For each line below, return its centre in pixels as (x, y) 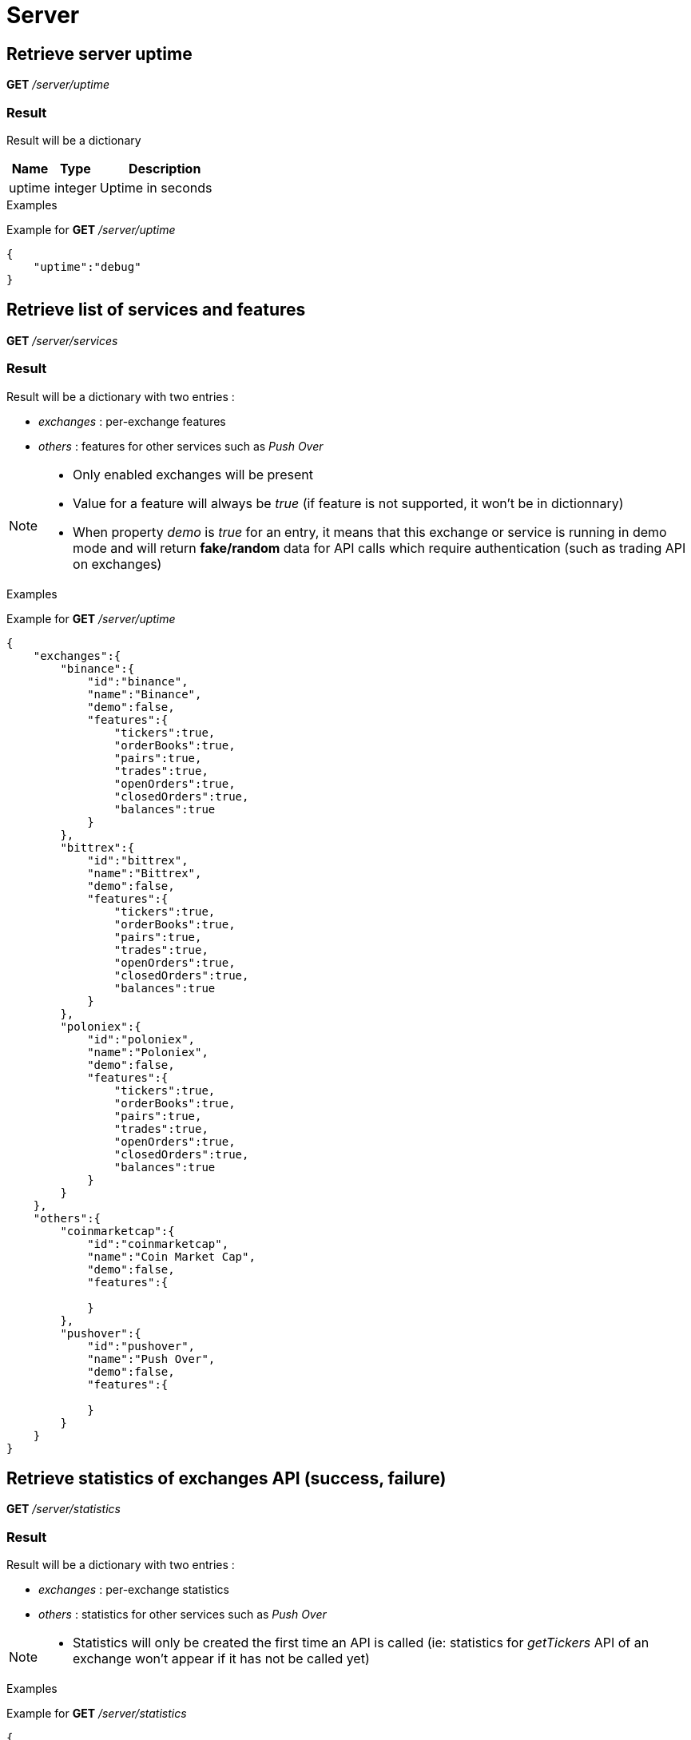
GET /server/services (62, 340)
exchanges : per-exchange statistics (134, 1590)
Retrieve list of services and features (156, 310)
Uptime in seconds (156, 187)
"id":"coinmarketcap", (158, 1243)
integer (75, 187)
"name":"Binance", (145, 694)
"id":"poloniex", (141, 1039)
